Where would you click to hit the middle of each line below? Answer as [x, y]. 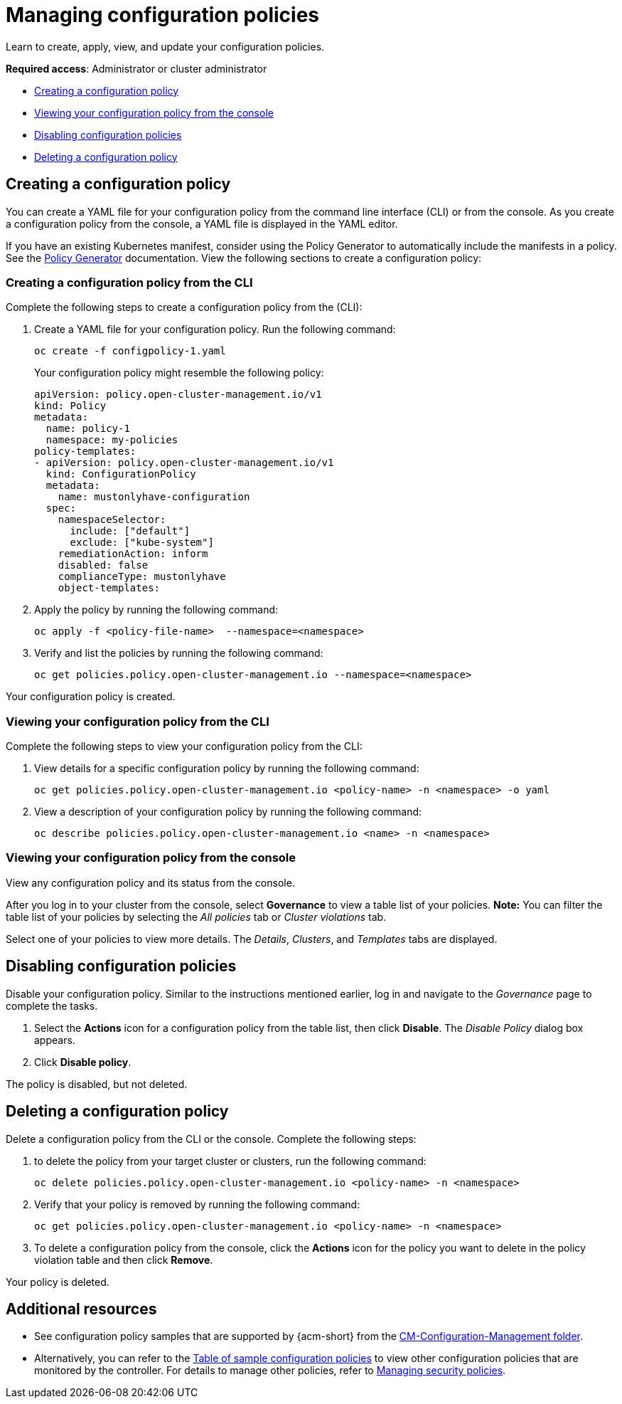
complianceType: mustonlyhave [142, 577]
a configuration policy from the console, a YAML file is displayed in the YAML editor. [202, 223]
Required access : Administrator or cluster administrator [136, 68]
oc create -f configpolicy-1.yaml [130, 351]
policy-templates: [85, 452]
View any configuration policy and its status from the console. [150, 882]
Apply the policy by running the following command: [156, 610]
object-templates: [109, 588]
